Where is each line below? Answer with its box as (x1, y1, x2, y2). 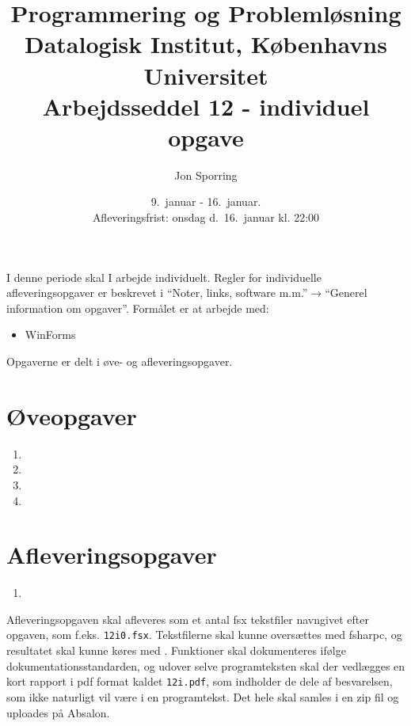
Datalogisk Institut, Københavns (25, 28, 387, 60)
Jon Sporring (174, 166, 238, 183)
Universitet (143, 59, 268, 91)
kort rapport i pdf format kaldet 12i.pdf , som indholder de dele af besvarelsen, (6, 673, 393, 690)
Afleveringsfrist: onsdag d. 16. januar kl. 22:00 (92, 209, 320, 226)
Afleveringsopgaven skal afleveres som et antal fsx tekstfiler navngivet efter (6, 610, 369, 627)
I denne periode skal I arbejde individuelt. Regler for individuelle (6, 268, 322, 285)
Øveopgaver (6, 399, 137, 431)
